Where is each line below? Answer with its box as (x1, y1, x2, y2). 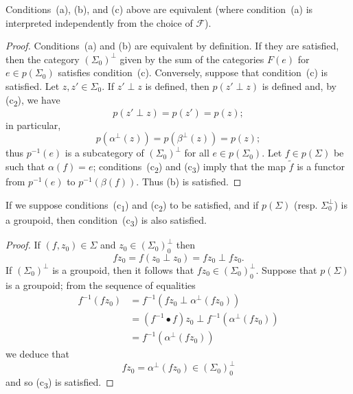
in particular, (5, 117, 61, 132)
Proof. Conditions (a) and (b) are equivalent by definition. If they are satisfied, (5, 38, 339, 53)
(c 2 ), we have (5, 92, 60, 108)
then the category (5, 51, 80, 66)
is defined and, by (262, 78, 337, 93)
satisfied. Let (5, 78, 60, 93)
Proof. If (5, 237, 41, 252)
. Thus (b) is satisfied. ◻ (136, 174, 242, 189)
